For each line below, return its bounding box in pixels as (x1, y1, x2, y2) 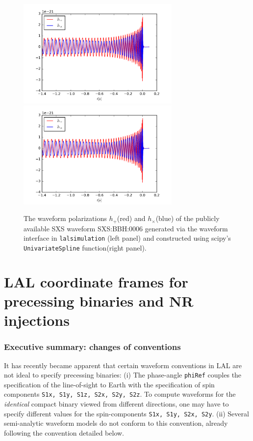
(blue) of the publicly (155, 213, 220, 223)
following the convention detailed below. (4, 427, 125, 438)
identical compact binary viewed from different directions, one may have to (4, 399, 229, 409)
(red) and (117, 213, 146, 223)
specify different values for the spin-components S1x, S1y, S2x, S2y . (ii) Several (4, 408, 249, 418)
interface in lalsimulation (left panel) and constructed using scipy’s (24, 233, 231, 243)
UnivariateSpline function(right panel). (24, 243, 147, 253)
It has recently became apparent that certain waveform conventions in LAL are (4, 360, 242, 370)
